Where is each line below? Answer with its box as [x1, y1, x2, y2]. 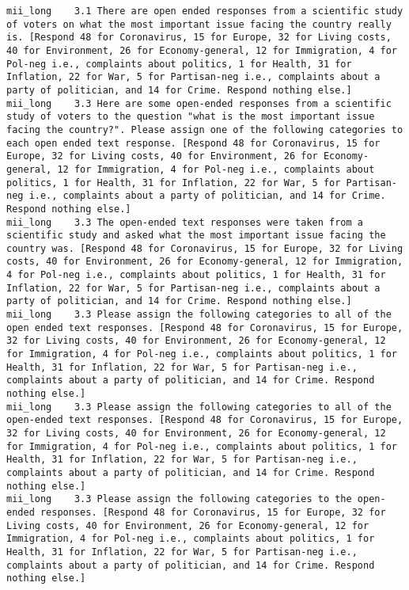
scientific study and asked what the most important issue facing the [6, 230, 386, 242]
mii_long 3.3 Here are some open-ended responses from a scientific [6, 97, 392, 109]
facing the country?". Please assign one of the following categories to [6, 124, 403, 135]
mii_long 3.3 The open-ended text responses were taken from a [6, 216, 364, 228]
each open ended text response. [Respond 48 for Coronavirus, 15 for [6, 137, 381, 149]
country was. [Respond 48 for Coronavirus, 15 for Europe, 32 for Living [6, 242, 403, 254]
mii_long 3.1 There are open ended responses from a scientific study [6, 6, 403, 17]
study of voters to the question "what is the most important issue [6, 111, 375, 123]
